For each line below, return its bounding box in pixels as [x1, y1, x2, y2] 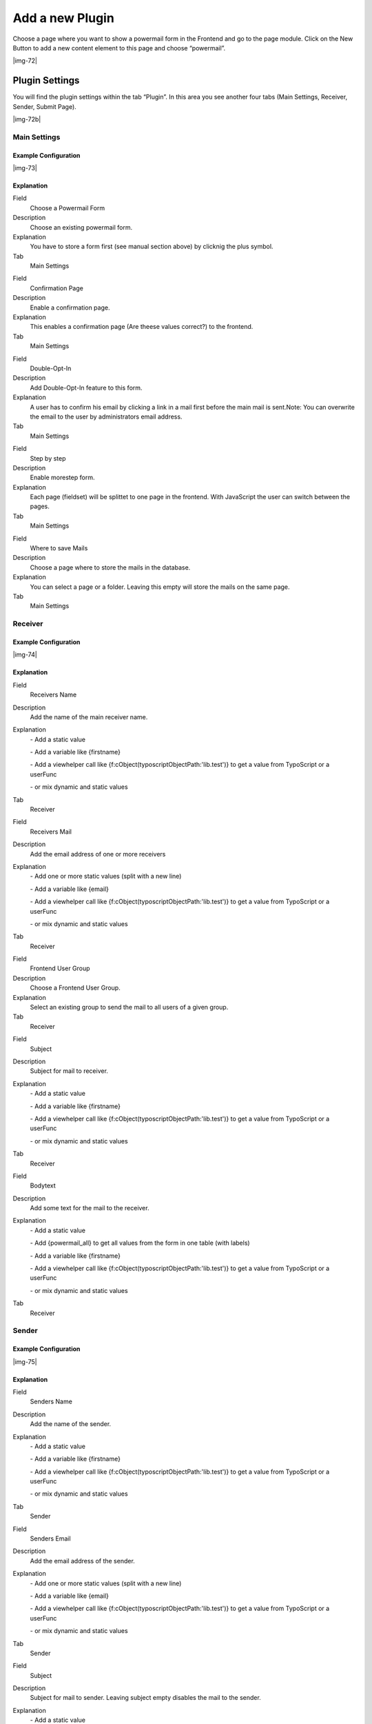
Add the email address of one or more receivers [30, 850, 166, 858]
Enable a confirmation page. [30, 303, 110, 312]
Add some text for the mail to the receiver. [30, 1204, 149, 1212]
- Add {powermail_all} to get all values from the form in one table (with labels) [30, 1239, 251, 1247]
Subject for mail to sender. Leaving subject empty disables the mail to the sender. [30, 1694, 261, 1702]
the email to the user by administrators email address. [30, 412, 183, 421]
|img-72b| [12, 115, 41, 123]
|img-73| [12, 163, 38, 172]
